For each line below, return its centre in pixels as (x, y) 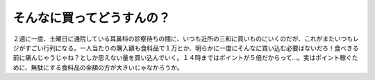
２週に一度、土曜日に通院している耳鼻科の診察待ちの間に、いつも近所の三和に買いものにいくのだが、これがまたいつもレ (186, 39)
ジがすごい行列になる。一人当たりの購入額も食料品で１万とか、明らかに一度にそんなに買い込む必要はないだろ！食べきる (186, 48)
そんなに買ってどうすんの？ (92, 18)
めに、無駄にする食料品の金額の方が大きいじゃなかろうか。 (98, 67)
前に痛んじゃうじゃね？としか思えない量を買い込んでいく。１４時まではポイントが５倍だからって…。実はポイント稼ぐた (185, 58)
